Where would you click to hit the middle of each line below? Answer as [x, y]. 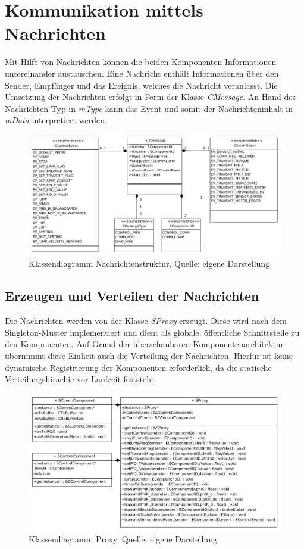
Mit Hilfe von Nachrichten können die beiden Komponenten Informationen [141, 62]
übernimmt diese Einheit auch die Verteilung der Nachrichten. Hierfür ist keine [149, 355]
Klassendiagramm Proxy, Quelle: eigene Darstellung [123, 539]
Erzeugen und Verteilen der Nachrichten [132, 296]
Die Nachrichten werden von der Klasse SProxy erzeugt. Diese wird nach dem [146, 321]
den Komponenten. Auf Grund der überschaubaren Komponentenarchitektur [145, 344]
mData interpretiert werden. [56, 120]
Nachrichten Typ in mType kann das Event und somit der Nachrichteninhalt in [149, 108]
